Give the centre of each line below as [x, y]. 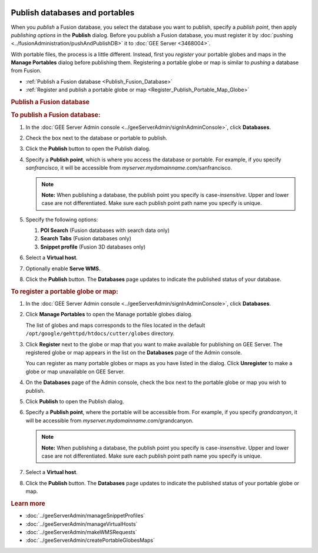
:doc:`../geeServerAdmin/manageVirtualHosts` [82, 524]
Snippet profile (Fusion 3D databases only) [93, 247]
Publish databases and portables [73, 13]
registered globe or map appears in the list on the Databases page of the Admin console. [134, 353]
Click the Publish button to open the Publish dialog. [88, 149]
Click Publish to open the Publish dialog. [75, 401]
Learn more [28, 504]
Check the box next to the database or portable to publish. [97, 138]
